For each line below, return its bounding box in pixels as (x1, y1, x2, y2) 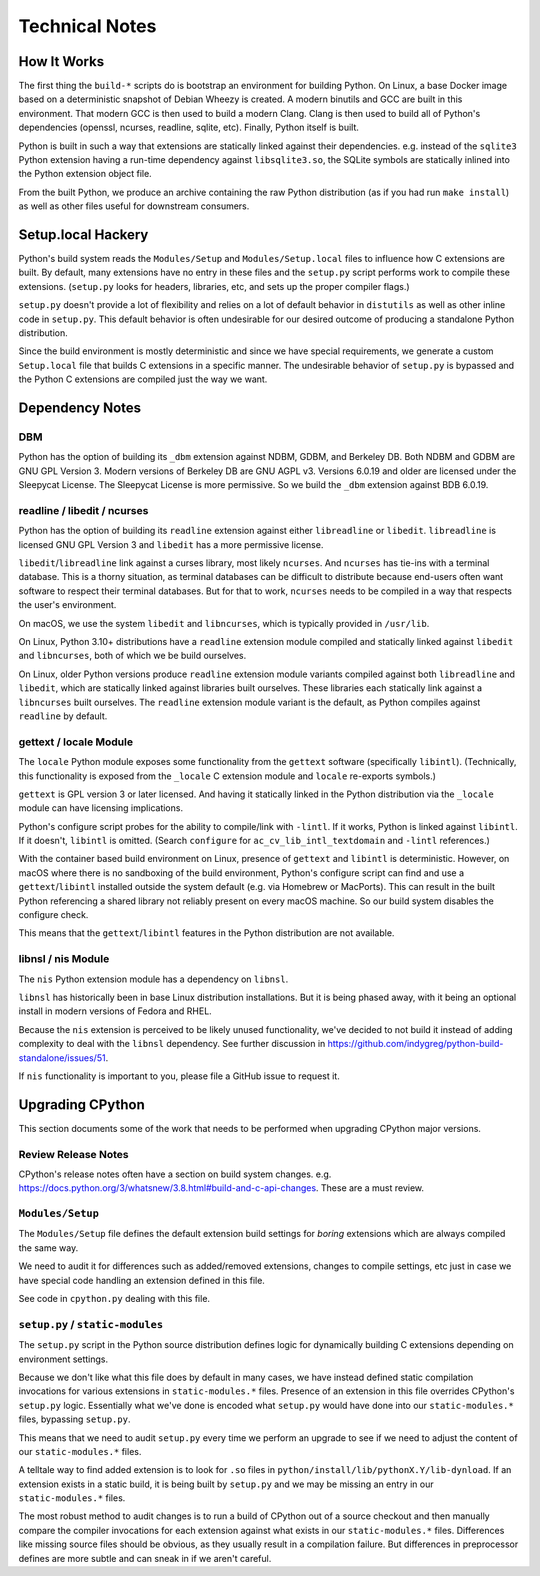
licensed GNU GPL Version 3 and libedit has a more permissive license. (18, 538, 324, 550)
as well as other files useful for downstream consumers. (18, 200, 250, 212)
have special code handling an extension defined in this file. (18, 1274, 265, 1286)
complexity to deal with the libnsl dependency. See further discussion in (18, 1038, 326, 1050)
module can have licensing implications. (18, 802, 184, 814)
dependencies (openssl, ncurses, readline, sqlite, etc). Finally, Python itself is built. (18, 121, 360, 134)
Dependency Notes (18, 400, 142, 417)
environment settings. (18, 1353, 109, 1365)
